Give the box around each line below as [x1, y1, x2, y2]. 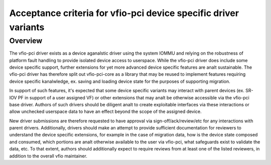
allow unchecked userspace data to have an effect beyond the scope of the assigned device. [9, 108, 202, 115]
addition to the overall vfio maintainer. [9, 153, 87, 159]
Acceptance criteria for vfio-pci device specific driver [9, 8, 239, 19]
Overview [9, 36, 43, 45]
